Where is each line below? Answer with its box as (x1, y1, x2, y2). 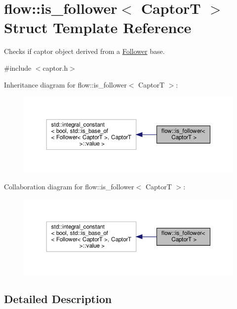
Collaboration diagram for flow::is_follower (4, 181, 134, 192)
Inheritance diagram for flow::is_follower (4, 79, 127, 89)
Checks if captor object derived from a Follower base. (4, 46, 165, 56)
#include (4, 62, 32, 73)
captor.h (42, 62, 68, 73)
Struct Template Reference (4, 17, 192, 38)
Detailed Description (4, 291, 112, 307)
